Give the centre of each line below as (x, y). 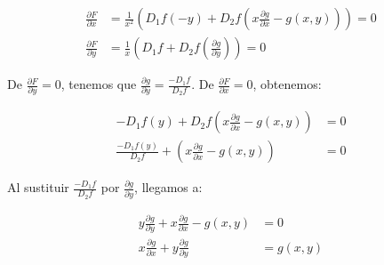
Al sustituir (38, 187)
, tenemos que (99, 84)
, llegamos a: (168, 187)
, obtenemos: (287, 84)
